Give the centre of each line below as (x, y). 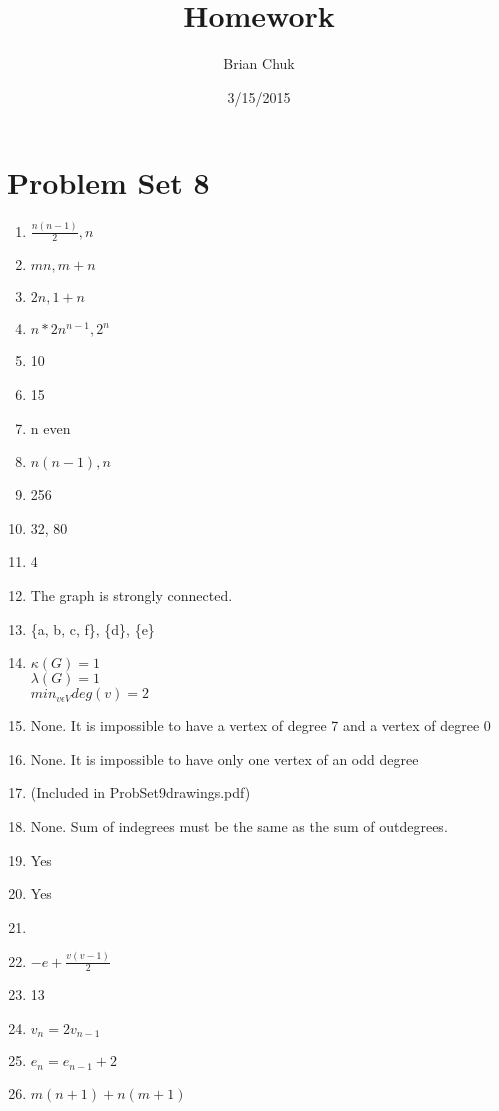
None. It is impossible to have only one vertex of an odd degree (224, 758)
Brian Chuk (259, 63)
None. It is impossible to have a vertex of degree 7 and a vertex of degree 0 (260, 725)
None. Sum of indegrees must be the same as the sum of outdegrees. (239, 825)
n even (50, 427)
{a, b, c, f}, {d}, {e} (92, 628)
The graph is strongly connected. (131, 594)
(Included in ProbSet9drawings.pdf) (140, 792)
